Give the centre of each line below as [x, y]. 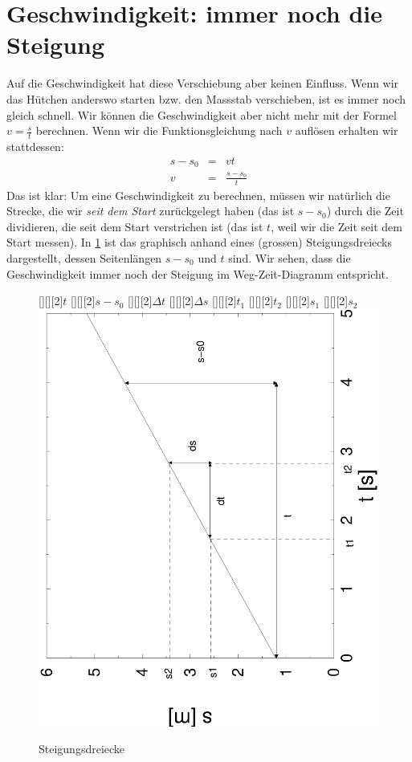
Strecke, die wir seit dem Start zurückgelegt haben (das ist [151, 211]
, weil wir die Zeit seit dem [337, 226]
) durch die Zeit [365, 211]
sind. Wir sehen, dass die [290, 257]
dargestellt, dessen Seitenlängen [84, 257]
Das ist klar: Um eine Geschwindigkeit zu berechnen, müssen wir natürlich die [198, 195]
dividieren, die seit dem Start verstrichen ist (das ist [135, 226]
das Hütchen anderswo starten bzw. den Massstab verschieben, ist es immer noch [206, 98]
